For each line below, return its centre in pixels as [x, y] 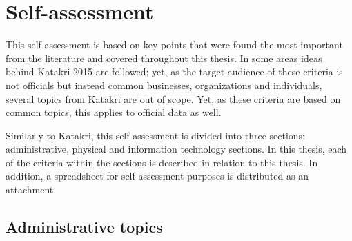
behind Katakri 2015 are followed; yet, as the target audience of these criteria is [174, 71]
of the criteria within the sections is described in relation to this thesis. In [162, 162]
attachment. [31, 190]
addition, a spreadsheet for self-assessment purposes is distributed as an [157, 176]
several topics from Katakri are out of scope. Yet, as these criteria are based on [173, 98]
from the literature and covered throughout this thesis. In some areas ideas [164, 58]
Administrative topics [84, 227]
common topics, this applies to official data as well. [114, 112]
